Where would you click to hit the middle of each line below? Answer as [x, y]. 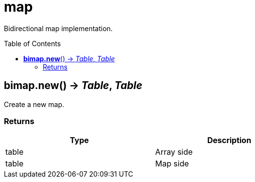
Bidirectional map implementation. [58, 28]
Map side [172, 164]
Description [229, 140]
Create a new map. [34, 104]
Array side [174, 152]
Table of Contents [33, 43]
